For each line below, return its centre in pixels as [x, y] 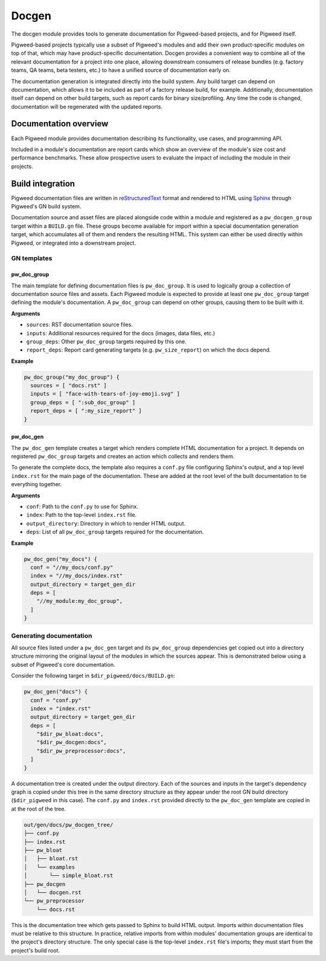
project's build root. [36, 950]
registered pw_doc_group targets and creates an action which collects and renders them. [123, 456]
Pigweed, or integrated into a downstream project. [73, 243]
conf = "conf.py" [56, 700]
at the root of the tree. [39, 809]
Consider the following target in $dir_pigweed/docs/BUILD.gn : [93, 676]
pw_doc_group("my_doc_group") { [72, 377]
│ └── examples [50, 867]
